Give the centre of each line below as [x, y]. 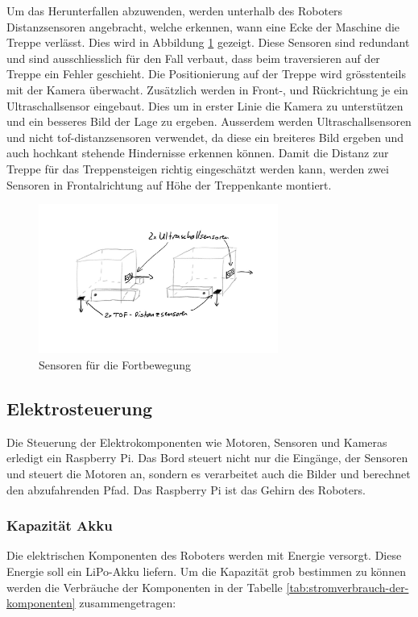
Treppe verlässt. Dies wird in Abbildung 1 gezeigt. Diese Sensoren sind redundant [208, 42]
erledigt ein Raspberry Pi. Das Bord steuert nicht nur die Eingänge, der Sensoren [207, 458]
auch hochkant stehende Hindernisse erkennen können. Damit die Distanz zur [198, 153]
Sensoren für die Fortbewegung [115, 364]
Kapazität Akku [60, 525]
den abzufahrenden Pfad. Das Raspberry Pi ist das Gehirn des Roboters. [186, 489]
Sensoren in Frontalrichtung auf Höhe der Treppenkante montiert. [169, 184]
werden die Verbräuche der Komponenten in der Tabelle [145, 587]
